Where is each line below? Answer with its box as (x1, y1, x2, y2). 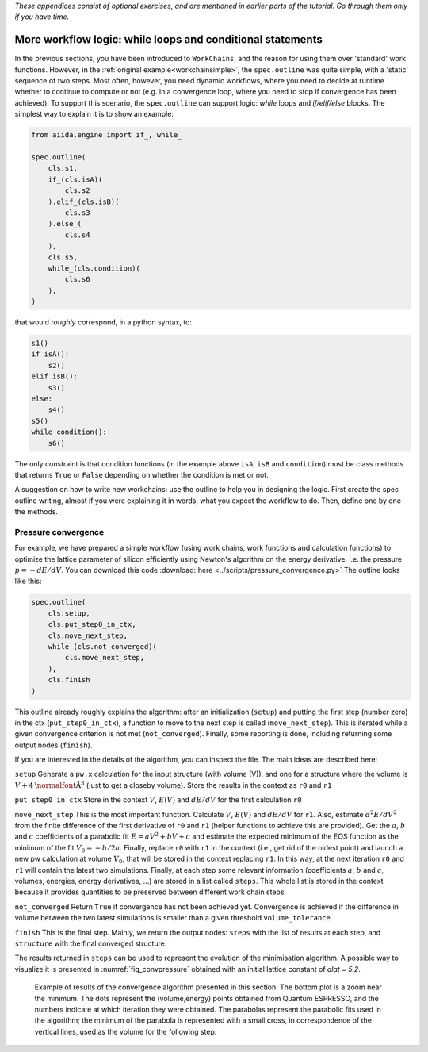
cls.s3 (64, 208, 90, 217)
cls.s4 (64, 230, 90, 240)
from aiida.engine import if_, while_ (31, 131, 182, 140)
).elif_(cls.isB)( (48, 197, 120, 206)
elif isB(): (31, 372, 78, 381)
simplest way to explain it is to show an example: (14, 109, 174, 119)
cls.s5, (48, 252, 78, 262)
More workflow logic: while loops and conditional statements (14, 33, 323, 47)
